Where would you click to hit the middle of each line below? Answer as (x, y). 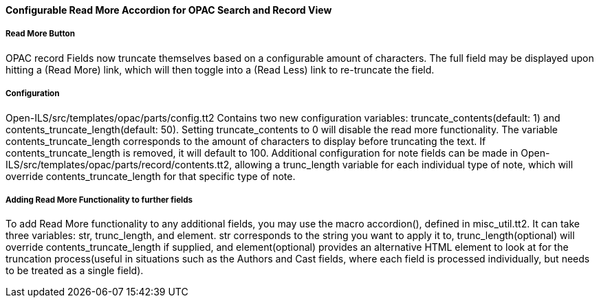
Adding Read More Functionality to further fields (99, 200)
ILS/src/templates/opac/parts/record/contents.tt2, (119, 164)
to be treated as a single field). (75, 271)
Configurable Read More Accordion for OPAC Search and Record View (169, 10)
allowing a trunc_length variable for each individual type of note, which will (404, 164)
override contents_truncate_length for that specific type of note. (151, 176)
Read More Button (40, 34)
